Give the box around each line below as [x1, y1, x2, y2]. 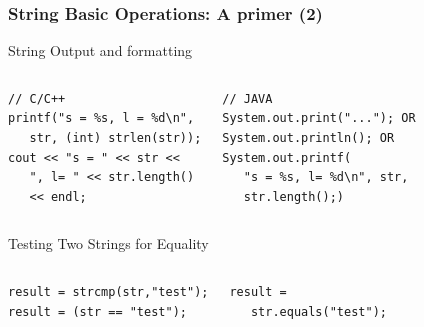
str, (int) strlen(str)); [29, 131, 202, 145]
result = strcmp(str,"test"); [8, 284, 209, 299]
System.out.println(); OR [222, 131, 395, 145]
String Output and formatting [8, 40, 193, 61]
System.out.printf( [222, 150, 352, 165]
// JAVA [222, 91, 273, 106]
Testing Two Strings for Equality [8, 233, 209, 254]
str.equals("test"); [250, 304, 387, 319]
